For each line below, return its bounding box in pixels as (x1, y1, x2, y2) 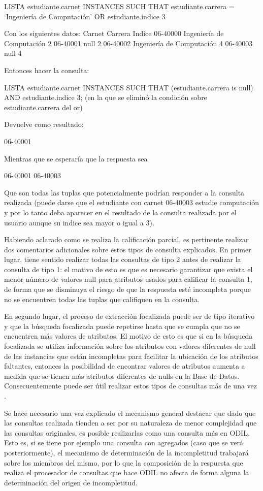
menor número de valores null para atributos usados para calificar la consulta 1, (4, 274, 252, 284)
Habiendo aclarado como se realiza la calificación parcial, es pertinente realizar (4, 234, 249, 245)
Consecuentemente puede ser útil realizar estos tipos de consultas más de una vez (4, 380, 257, 391)
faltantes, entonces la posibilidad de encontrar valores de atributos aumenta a (4, 361, 245, 371)
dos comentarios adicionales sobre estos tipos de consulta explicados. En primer (4, 244, 251, 254)
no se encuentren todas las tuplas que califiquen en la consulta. (4, 293, 200, 304)
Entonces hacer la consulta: (4, 64, 89, 75)
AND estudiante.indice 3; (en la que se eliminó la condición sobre (4, 92, 207, 103)
